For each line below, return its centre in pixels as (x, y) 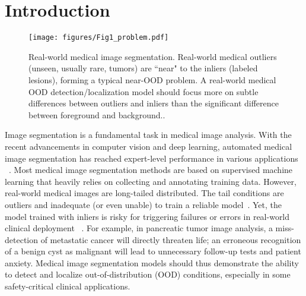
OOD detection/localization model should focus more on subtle (144, 91)
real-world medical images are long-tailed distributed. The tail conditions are (144, 193)
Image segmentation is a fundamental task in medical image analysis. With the (148, 135)
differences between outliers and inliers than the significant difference (154, 103)
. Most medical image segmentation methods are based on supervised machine (151, 170)
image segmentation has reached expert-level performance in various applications (152, 158)
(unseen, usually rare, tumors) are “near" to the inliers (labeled (143, 68)
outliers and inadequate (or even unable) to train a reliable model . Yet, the (143, 204)
